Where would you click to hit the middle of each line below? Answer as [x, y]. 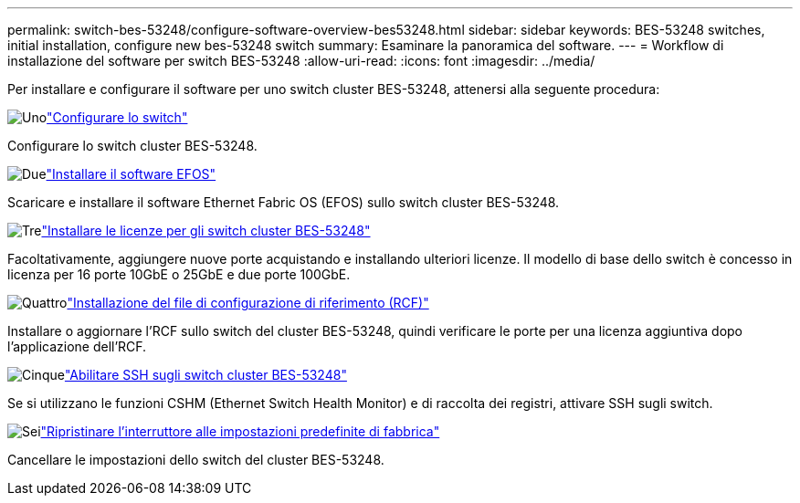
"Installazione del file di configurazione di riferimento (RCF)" [248, 303]
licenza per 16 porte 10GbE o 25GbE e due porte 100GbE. [179, 274]
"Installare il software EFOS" [131, 174]
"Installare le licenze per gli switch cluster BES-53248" [206, 231]
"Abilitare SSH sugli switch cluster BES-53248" [205, 375]
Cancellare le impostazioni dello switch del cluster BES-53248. [196, 460]
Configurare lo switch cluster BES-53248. [132, 146]
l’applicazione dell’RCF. [77, 346]
